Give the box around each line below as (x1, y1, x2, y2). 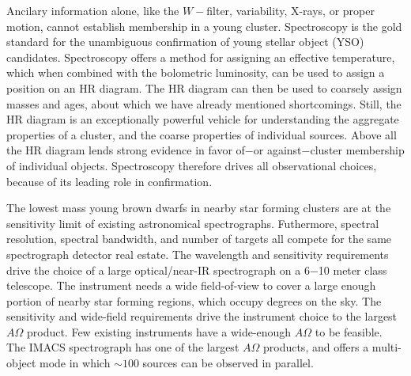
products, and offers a (262, 339, 369, 355)
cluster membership (310, 142, 405, 158)
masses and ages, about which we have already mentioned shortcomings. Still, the (6, 95, 402, 112)
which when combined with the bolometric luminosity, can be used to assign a (6, 64, 385, 81)
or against (253, 142, 302, 158)
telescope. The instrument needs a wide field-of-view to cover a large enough (6, 277, 376, 294)
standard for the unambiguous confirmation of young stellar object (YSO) (6, 33, 364, 50)
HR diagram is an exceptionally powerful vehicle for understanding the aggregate (6, 111, 399, 127)
